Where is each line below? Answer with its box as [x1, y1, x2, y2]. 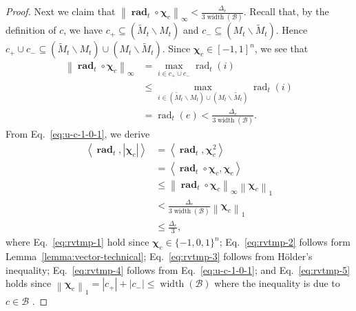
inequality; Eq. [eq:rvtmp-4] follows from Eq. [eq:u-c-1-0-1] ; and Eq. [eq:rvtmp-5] [6, 262, 350, 277]
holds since [6, 276, 52, 290]
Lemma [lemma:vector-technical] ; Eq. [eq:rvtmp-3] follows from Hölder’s [6, 248, 313, 263]
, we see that [254, 41, 308, 56]
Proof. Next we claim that [6, 4, 116, 18]
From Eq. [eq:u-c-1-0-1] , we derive [6, 127, 150, 141]
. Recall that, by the [243, 4, 329, 18]
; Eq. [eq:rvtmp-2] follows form [219, 235, 350, 249]
